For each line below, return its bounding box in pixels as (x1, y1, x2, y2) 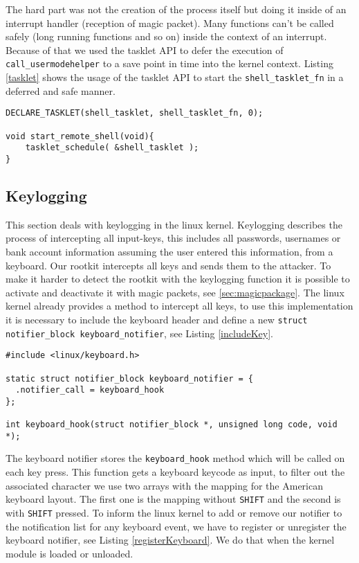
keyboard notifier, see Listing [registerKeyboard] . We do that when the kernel (6, 533, 335, 547)
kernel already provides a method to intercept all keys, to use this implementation (6, 298, 353, 313)
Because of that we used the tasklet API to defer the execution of (6, 42, 284, 57)
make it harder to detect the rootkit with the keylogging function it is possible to (6, 271, 350, 286)
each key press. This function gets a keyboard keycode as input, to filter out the (6, 465, 345, 479)
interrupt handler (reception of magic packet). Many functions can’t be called (6, 15, 334, 30)
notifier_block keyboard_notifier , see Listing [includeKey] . (6, 325, 273, 340)
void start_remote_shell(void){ (6, 131, 154, 141)
